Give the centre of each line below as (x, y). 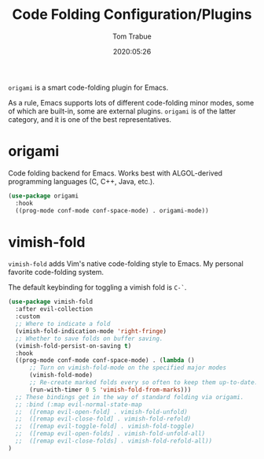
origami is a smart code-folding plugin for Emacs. (88, 87)
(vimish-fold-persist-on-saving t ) (73, 346)
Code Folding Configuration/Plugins (132, 15)
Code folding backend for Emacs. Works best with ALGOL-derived (115, 173)
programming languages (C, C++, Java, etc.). (81, 181)
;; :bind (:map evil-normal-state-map (79, 404)
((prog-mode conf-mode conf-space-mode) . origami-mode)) (112, 210)
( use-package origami (44, 196)
